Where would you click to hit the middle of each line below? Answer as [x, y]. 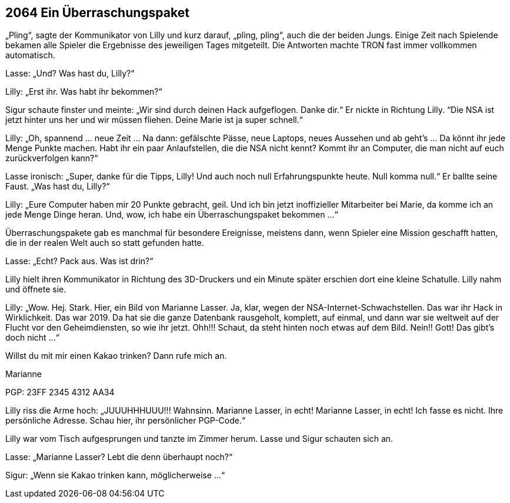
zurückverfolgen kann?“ [52, 158]
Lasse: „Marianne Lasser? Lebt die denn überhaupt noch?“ [119, 457]
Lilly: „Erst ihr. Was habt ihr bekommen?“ [84, 92]
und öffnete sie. [36, 289]
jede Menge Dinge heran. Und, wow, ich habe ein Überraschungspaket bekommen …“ [172, 215]
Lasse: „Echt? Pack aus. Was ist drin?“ [79, 261]
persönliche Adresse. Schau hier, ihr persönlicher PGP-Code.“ [126, 421]
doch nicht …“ [32, 338]
